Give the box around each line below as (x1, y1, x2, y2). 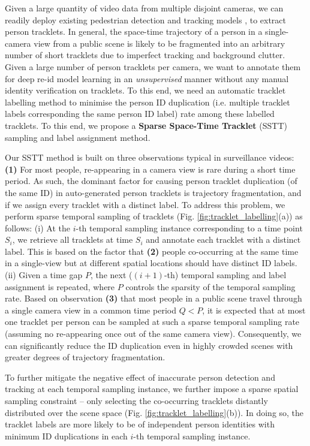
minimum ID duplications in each (5, 429, 128, 442)
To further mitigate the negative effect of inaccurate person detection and (5, 370, 275, 383)
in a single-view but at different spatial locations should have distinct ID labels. (5, 257, 297, 269)
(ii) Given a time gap (5, 269, 83, 281)
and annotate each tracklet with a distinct (146, 233, 301, 246)
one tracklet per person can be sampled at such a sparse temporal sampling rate (5, 315, 300, 328)
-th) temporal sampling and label (164, 269, 287, 281)
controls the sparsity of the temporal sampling (125, 280, 296, 293)
